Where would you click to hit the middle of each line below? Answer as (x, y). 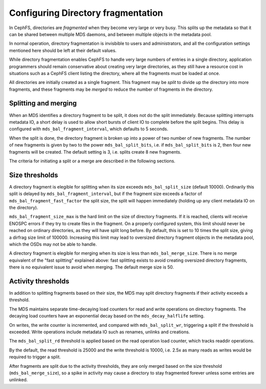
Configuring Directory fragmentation (86, 13)
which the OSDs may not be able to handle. (53, 244)
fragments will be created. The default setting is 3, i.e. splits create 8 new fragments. (95, 152)
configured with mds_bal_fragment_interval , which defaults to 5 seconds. (89, 129)
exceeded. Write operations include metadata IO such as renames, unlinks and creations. (100, 332)
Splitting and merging (43, 103)
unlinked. (18, 380)
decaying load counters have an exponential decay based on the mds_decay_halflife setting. (107, 316)
